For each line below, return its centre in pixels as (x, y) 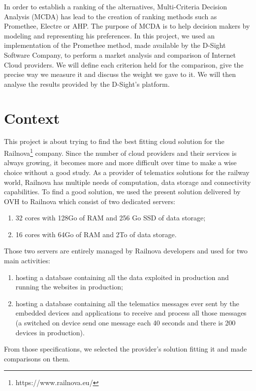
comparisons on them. (37, 358)
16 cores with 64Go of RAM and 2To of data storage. (96, 234)
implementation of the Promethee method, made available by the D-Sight (115, 45)
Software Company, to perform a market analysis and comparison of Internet (120, 54)
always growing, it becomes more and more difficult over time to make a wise (120, 162)
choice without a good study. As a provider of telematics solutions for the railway (127, 172)
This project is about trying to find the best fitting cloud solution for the (114, 141)
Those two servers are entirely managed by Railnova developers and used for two (126, 251)
